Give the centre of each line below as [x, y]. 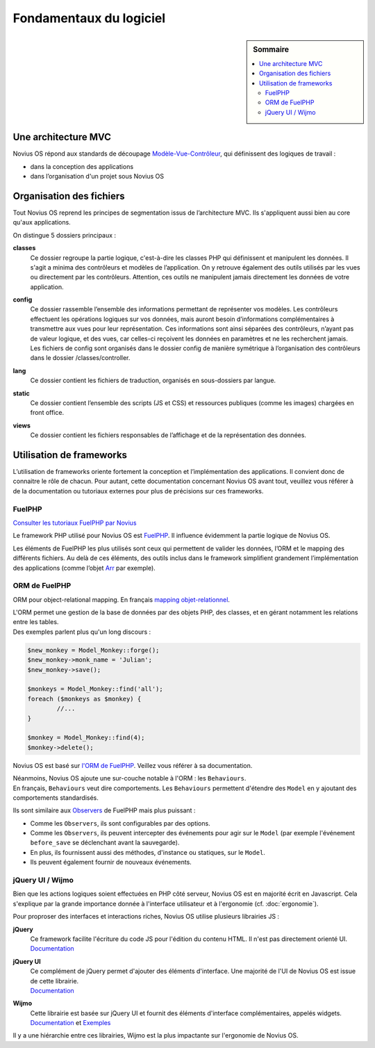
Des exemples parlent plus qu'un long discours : [82, 632]
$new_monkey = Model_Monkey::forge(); [93, 650]
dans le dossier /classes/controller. [80, 358]
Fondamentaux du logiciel [89, 18]
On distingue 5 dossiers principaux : [65, 235]
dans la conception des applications [82, 166]
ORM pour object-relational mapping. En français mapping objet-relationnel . [122, 599]
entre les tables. [36, 622]
